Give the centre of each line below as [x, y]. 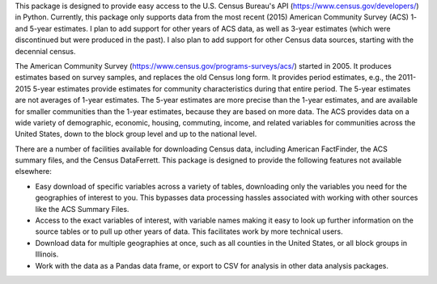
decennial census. [45, 51]
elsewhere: [33, 172]
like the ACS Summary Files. [82, 209]
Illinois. [47, 254]
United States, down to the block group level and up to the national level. [136, 134]
